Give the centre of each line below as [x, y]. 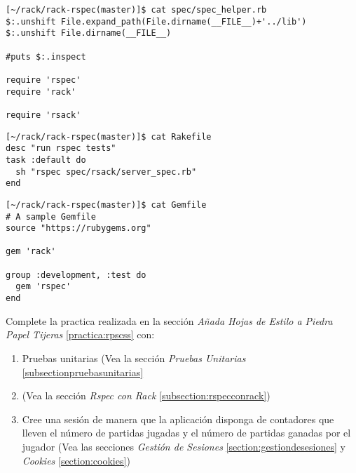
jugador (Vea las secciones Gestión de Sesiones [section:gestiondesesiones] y [184, 446]
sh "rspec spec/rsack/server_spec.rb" [106, 172]
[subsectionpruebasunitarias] [83, 372]
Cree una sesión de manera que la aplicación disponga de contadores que [178, 419]
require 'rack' [41, 92]
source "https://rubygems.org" [78, 228]
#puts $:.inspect [46, 56]
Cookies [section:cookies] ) [76, 460]
